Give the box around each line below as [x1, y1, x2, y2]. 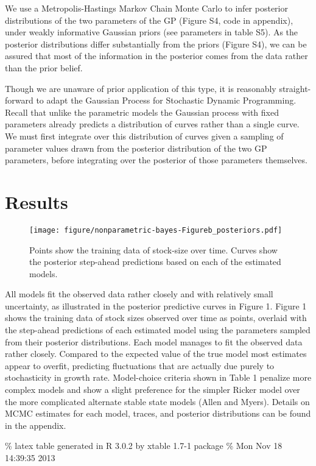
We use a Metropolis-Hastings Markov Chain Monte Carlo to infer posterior [5, 2, 288, 14]
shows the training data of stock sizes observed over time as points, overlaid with [5, 311, 307, 324]
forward [5, 94, 33, 107]
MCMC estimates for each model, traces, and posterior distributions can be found [5, 407, 311, 420]
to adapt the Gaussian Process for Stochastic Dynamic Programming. [36, 94, 297, 107]
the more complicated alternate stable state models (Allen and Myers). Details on [5, 395, 310, 408]
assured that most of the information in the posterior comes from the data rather [5, 49, 308, 62]
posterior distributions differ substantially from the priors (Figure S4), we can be [5, 37, 307, 50]
